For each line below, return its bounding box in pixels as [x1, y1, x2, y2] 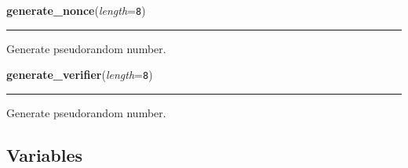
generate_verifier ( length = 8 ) [6, 66, 153, 83]
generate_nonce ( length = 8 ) [6, 2, 146, 18]
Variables [6, 142, 83, 166]
